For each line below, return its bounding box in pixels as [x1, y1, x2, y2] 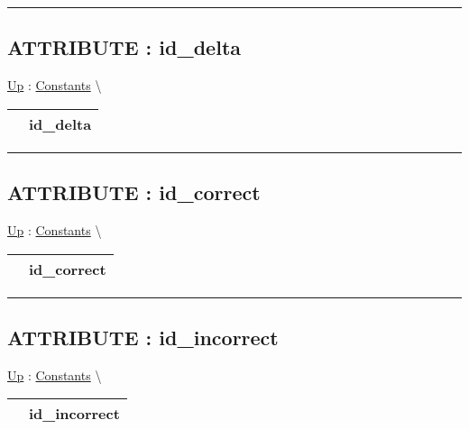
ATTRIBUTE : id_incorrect [7, 323, 279, 351]
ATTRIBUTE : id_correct [7, 178, 261, 206]
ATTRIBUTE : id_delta [7, 33, 242, 61]
